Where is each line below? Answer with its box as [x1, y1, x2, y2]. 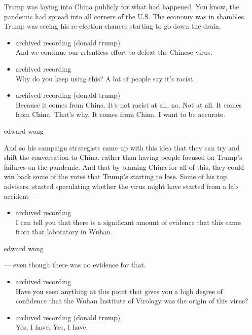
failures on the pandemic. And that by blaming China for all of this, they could [4, 161, 244, 172]
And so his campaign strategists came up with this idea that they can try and [4, 142, 240, 152]
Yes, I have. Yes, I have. [15, 322, 88, 332]
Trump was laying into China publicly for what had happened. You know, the [4, 1, 240, 11]
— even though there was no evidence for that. [4, 260, 146, 270]
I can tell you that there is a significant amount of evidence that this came [15, 217, 241, 227]
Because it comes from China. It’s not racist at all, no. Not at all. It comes [15, 99, 242, 110]
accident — [4, 190, 38, 201]
